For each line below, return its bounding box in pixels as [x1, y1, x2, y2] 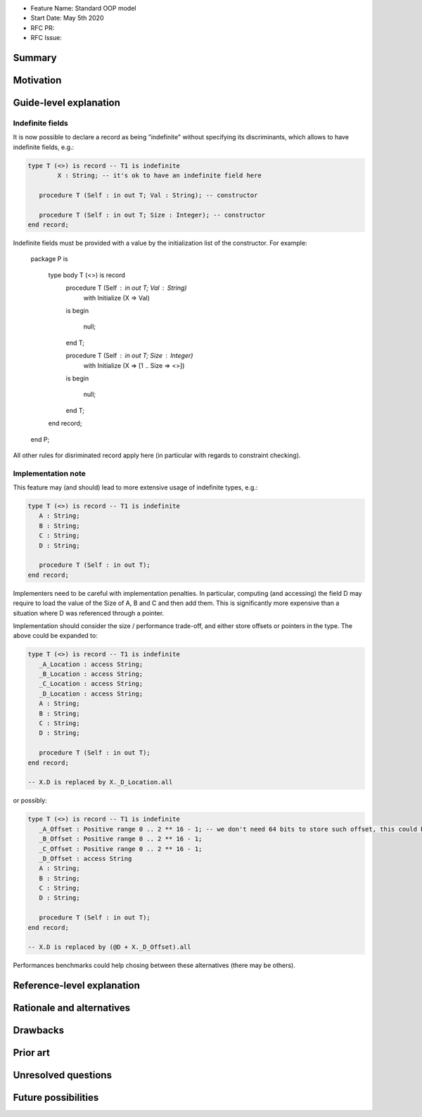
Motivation [13, 75, 62, 86]
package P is [30, 255, 68, 263]
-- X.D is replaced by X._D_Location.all [27, 778, 173, 786]
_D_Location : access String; [39, 689, 143, 698]
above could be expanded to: [13, 632, 98, 640]
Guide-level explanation [13, 97, 121, 109]
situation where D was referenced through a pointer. [13, 608, 165, 617]
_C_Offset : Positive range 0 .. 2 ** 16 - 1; [39, 845, 203, 853]
